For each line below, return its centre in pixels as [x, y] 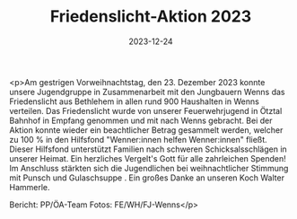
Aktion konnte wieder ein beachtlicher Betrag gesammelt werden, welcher [146, 130]
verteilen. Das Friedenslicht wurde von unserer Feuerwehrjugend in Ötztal [146, 110]
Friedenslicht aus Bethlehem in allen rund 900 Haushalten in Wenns [135, 101]
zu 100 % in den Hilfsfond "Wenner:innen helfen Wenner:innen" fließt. [138, 139]
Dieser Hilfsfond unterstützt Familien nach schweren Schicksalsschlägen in [148, 149]
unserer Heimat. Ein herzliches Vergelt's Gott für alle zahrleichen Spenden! [148, 158]
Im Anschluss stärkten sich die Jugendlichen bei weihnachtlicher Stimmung [149, 168]
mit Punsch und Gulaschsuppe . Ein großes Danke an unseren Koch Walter [147, 178]
